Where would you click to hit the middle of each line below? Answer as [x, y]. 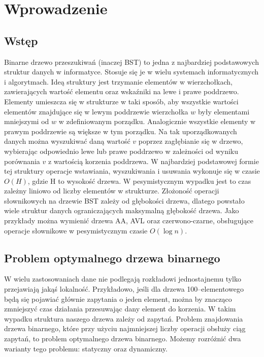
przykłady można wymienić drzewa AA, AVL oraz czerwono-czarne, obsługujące [129, 221]
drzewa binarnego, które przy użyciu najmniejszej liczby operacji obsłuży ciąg [125, 328]
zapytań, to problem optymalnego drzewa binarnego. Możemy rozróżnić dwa [123, 339]
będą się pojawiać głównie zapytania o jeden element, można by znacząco [118, 299]
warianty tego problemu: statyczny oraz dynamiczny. [86, 348]
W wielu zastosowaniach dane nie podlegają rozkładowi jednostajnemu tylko [123, 279]
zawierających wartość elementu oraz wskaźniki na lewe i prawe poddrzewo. [122, 91]
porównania [22, 161]
